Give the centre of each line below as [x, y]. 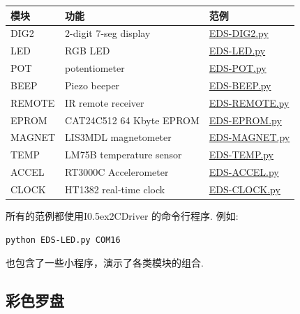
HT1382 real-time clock [115, 189]
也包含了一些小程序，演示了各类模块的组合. [105, 263]
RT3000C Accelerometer [117, 172]
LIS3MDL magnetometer [118, 137]
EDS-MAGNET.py [249, 137]
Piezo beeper [92, 85]
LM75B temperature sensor [123, 155]
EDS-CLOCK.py [245, 189]
